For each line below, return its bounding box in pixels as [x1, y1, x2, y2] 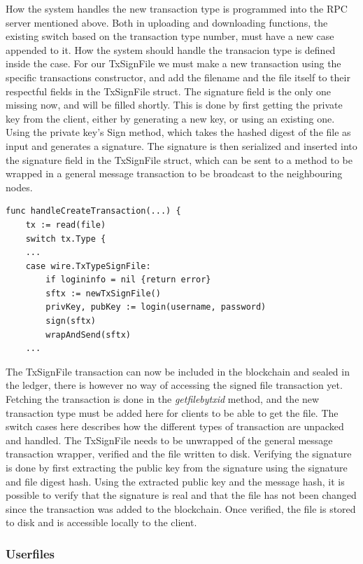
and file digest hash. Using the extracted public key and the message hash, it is [6, 474, 345, 488]
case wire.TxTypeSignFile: [25, 261, 151, 271]
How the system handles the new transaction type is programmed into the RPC [6, 1, 348, 15]
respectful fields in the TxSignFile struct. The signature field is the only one [6, 83, 332, 98]
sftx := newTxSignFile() [45, 288, 161, 298]
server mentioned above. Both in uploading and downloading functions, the [6, 15, 328, 29]
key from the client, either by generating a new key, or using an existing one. [6, 111, 335, 125]
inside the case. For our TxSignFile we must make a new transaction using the [6, 56, 341, 71]
